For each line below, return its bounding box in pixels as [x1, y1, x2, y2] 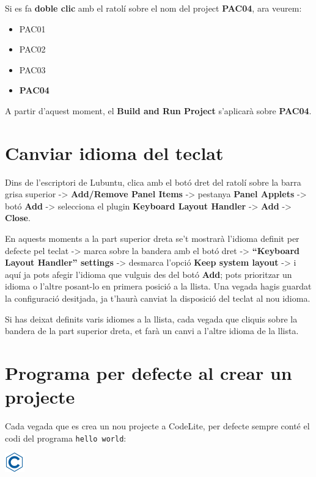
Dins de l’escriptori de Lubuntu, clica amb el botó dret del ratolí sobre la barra [5, 175, 301, 188]
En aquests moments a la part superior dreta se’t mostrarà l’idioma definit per [5, 232, 299, 245]
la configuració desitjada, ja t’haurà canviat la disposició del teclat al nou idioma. [5, 292, 310, 305]
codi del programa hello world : [5, 431, 127, 444]
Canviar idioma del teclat [5, 140, 224, 165]
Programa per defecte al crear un [5, 360, 292, 385]
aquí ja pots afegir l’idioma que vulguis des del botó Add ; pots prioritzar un [5, 268, 292, 280]
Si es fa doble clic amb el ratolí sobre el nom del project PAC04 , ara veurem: [5, 2, 302, 14]
